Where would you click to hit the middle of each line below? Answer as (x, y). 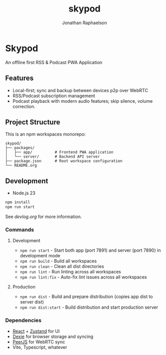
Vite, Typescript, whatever (40, 347)
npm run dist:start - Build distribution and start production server (89, 307)
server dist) (32, 302)
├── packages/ (20, 148)
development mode (40, 256)
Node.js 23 (24, 193)
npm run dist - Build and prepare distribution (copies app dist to (87, 297)
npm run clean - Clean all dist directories (62, 266)
